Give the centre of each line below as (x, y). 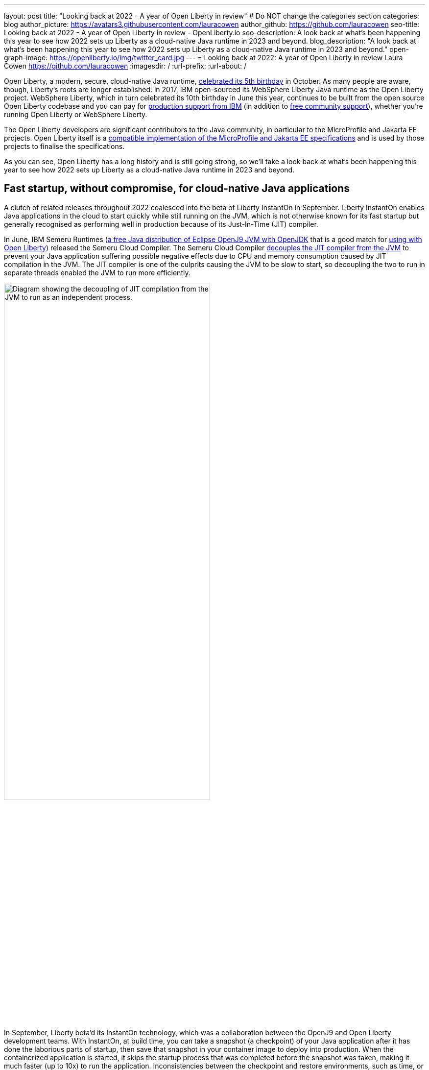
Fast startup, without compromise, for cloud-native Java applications (177, 189)
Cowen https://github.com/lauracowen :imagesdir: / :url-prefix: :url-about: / (125, 66)
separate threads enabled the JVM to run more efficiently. (97, 272)
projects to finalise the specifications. (64, 146)
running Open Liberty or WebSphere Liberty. (76, 114)
